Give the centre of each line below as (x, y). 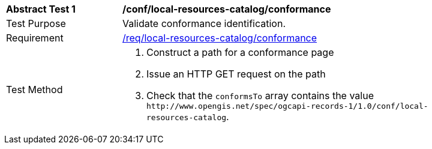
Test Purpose (36, 23)
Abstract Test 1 (41, 9)
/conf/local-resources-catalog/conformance (227, 9)
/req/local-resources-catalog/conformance (220, 38)
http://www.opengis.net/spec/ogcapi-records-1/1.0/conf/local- (287, 106)
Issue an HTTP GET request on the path (236, 74)
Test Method (34, 89)
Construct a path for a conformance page (240, 52)
